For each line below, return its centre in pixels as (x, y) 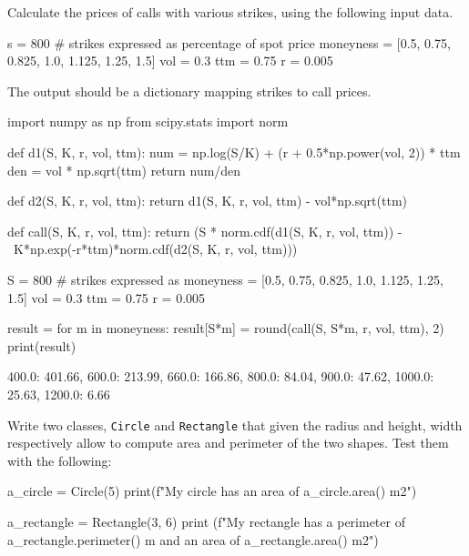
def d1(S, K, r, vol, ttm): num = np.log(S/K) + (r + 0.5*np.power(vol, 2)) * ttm (234, 152)
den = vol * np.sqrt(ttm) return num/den (124, 170)
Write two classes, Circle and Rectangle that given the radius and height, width (235, 425)
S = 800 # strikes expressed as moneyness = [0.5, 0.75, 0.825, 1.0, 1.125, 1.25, (225, 279)
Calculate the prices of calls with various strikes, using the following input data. (230, 12)
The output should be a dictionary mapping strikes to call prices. (189, 91)
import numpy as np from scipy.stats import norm (148, 121)
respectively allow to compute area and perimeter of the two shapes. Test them (228, 443)
